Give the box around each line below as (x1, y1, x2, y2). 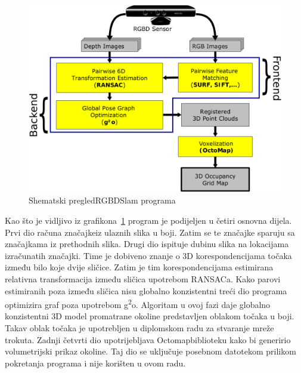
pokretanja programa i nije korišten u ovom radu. (5, 356, 186, 369)
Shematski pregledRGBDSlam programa (29, 194, 176, 206)
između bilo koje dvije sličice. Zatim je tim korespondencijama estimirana (5, 261, 274, 273)
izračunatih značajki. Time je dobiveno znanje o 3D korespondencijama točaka (5, 249, 292, 261)
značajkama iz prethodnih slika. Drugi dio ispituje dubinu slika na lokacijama (5, 238, 289, 250)
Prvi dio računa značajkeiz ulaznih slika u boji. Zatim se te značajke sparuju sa (5, 226, 295, 238)
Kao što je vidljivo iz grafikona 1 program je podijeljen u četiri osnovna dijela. (5, 214, 292, 227)
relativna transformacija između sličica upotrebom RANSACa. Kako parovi (5, 273, 281, 285)
